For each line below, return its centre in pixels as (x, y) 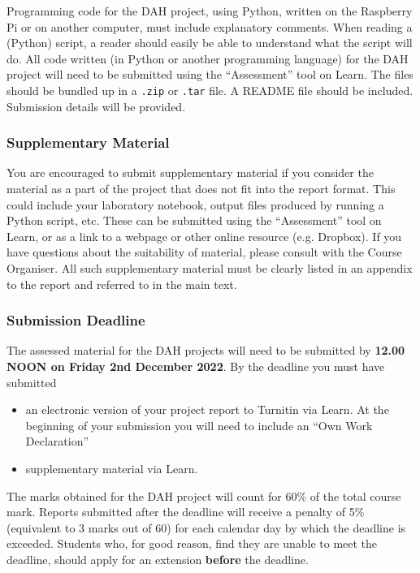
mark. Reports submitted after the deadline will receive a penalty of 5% (186, 512)
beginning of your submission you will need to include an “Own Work (199, 425)
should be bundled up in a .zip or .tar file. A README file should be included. (210, 90)
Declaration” (57, 441)
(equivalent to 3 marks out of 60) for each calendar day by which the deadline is (206, 527)
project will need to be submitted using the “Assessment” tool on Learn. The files (210, 74)
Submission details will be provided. (96, 106)
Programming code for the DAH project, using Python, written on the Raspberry (210, 11)
